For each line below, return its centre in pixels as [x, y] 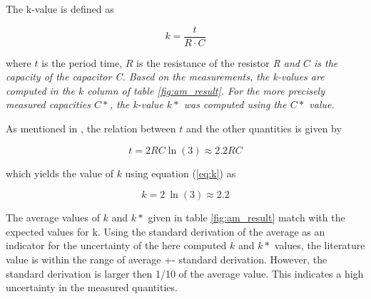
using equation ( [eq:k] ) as [181, 173]
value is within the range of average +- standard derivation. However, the [167, 259]
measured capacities [48, 104]
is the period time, [82, 62]
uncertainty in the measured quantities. [92, 287]
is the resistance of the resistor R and [218, 62]
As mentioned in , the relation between [91, 128]
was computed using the [235, 104]
